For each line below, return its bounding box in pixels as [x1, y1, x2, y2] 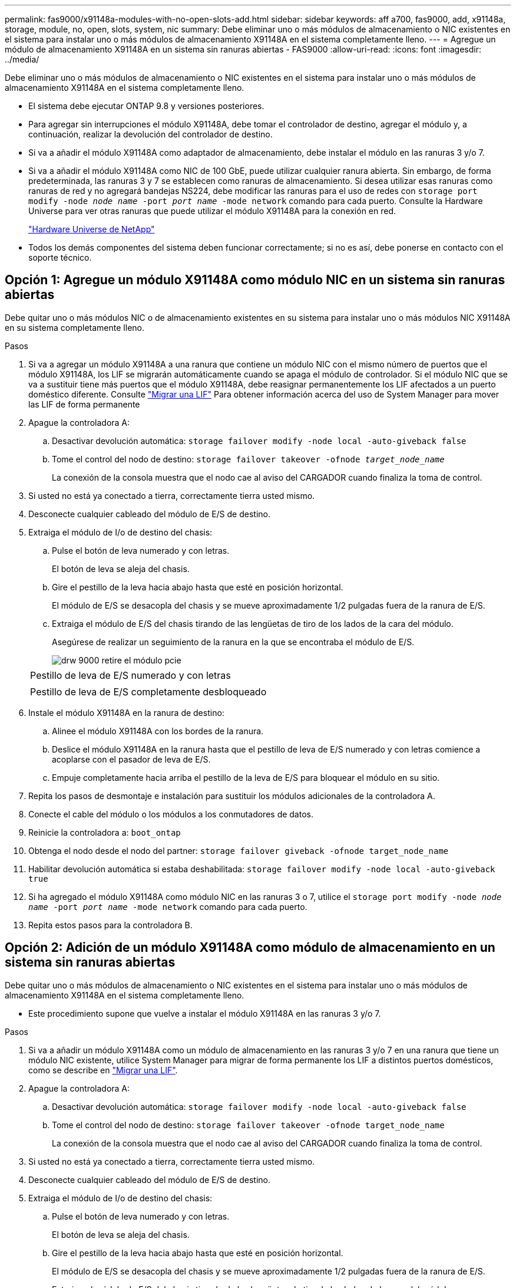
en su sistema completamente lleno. [5, 322, 144, 333]
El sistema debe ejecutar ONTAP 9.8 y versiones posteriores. [28, 101, 264, 111]
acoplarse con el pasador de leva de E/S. [52, 754, 211, 764]
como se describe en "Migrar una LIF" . [28, 1064, 178, 1075]
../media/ [5, 54, 39, 64]
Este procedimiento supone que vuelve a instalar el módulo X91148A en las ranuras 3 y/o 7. [28, 1008, 381, 1018]
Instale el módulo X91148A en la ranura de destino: [28, 707, 224, 718]
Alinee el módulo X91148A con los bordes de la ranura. [52, 725, 264, 736]
